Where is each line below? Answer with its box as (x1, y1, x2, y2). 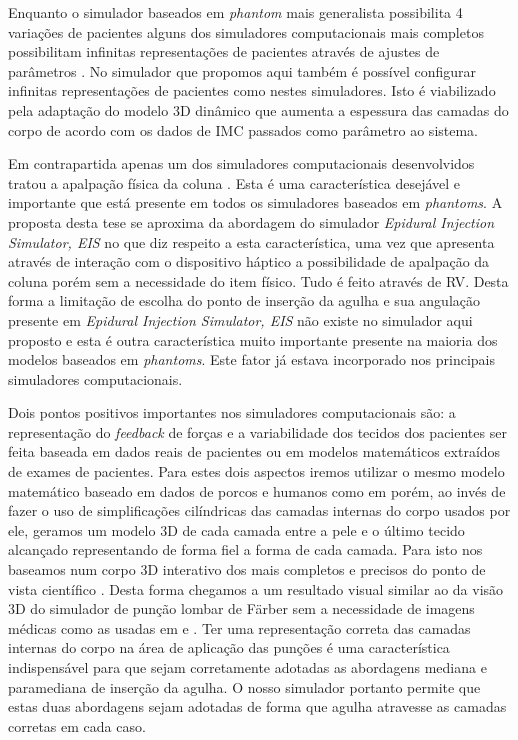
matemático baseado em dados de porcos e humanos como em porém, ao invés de (8, 480, 506, 501)
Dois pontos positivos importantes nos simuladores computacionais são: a (8, 402, 456, 423)
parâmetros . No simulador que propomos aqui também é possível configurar (8, 60, 477, 81)
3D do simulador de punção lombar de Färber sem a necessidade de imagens (8, 598, 475, 619)
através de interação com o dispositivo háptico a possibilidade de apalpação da (8, 251, 490, 272)
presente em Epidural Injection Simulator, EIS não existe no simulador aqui (8, 309, 473, 330)
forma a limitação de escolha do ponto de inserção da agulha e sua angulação (8, 290, 481, 311)
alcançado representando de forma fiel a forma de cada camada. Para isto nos (8, 539, 483, 560)
